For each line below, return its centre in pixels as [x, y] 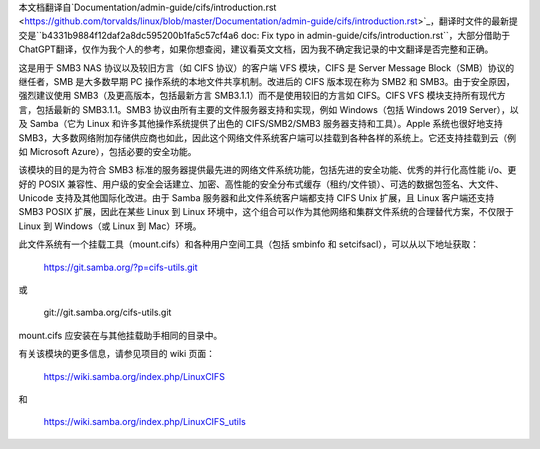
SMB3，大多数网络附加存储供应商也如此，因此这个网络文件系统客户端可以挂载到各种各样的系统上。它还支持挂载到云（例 [267, 137]
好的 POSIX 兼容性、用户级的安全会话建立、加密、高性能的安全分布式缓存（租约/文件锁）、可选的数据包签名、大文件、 [261, 184]
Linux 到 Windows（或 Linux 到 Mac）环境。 [110, 226]
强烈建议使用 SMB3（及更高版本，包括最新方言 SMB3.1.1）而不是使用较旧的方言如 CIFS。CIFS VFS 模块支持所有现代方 [262, 96]
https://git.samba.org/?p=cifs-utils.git [120, 267]
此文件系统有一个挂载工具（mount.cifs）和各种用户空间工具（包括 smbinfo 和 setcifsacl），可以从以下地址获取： [249, 244]
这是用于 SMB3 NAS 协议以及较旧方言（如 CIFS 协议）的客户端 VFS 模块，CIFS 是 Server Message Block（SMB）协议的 [266, 67]
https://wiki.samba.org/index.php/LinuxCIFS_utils [145, 422]
